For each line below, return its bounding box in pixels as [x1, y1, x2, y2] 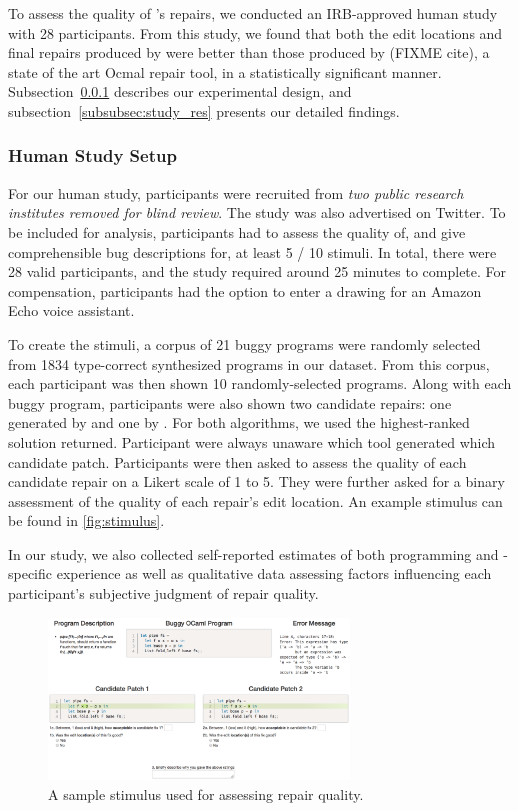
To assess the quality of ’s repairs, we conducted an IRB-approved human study [8, 3, 498, 23]
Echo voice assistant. [8, 300, 135, 321]
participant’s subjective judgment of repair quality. [8, 583, 319, 604]
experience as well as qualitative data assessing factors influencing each [56, 563, 492, 584]
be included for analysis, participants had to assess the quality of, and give [8, 221, 466, 242]
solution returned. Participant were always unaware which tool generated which [8, 431, 496, 452]
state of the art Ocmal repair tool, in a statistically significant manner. [8, 61, 442, 82]
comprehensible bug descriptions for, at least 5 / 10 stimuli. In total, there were [8, 241, 497, 262]
